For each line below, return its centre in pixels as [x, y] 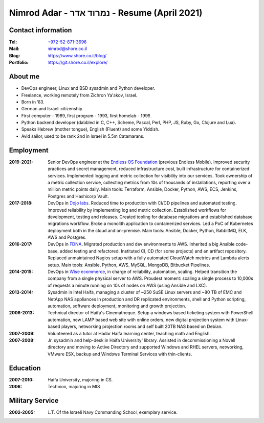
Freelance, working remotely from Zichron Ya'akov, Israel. [79, 95]
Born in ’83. [33, 102]
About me [24, 77]
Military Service [34, 400]
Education [25, 368]
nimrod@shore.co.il [67, 49]
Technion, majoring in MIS [74, 387]
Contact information [41, 30]
